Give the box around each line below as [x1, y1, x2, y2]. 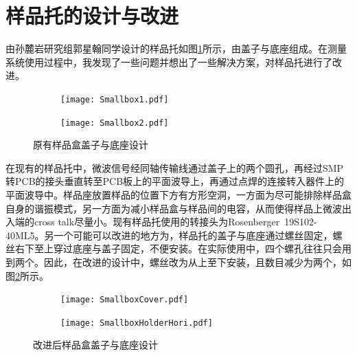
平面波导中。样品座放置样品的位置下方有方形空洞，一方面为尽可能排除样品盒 [5, 188, 352, 201]
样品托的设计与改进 [5, 1, 179, 30]
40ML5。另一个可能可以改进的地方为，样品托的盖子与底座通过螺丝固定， [5, 227, 333, 242]
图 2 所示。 [5, 268, 49, 282]
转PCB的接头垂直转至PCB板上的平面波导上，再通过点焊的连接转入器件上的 [5, 174, 345, 188]
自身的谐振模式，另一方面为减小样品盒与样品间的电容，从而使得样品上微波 [5, 201, 342, 215]
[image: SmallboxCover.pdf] [60, 295, 189, 305]
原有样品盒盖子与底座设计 [33, 137, 148, 152]
